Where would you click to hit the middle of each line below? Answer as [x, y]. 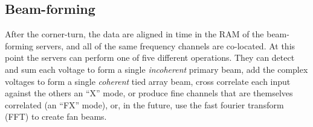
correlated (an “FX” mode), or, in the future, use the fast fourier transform [144, 104]
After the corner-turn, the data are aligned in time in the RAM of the [134, 34]
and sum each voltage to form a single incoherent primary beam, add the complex [156, 69]
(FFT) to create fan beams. [56, 116]
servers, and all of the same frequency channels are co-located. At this [166, 45]
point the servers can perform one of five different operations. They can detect [150, 57]
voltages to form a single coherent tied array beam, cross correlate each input [148, 81]
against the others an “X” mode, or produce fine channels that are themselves [149, 93]
